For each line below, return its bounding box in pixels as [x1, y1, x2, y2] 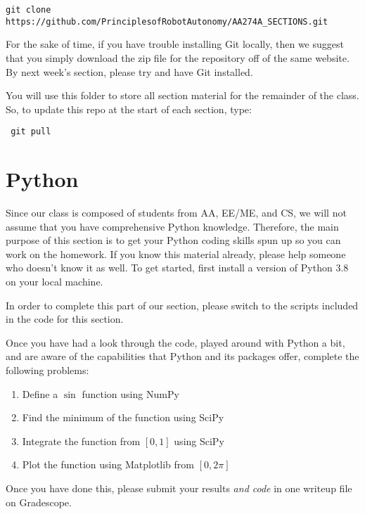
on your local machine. [6, 274, 103, 289]
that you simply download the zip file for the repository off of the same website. [6, 50, 350, 65]
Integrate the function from [22, 433, 141, 448]
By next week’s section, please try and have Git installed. [6, 64, 253, 79]
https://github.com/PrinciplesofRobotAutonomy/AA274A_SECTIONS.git [6, 16, 328, 27]
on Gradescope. [6, 494, 72, 509]
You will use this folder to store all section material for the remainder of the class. [6, 88, 359, 103]
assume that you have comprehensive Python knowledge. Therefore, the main [6, 219, 339, 233]
